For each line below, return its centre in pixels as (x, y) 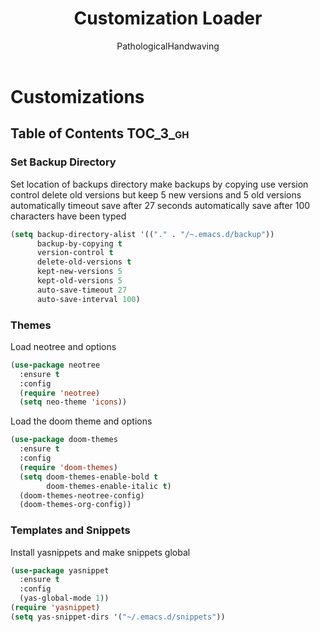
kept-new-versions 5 (79, 272)
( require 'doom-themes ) (68, 467)
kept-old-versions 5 (79, 281)
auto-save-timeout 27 (82, 290)
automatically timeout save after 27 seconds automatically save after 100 (160, 205)
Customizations (77, 96)
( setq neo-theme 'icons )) (73, 402)
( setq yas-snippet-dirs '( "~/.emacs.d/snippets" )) (118, 617)
